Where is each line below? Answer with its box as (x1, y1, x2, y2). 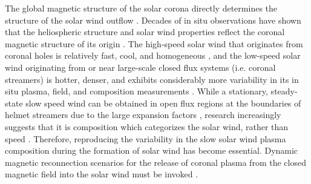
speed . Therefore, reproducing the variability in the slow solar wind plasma (5, 132, 286, 145)
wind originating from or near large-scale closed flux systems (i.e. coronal (5, 61, 276, 73)
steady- (270, 85, 298, 97)
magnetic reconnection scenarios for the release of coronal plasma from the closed (5, 156, 306, 168)
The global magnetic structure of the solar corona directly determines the (5, 2, 278, 14)
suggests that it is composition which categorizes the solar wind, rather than (5, 120, 289, 133)
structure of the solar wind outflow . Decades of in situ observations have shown (5, 13, 301, 26)
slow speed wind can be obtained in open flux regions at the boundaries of (25, 96, 301, 109)
